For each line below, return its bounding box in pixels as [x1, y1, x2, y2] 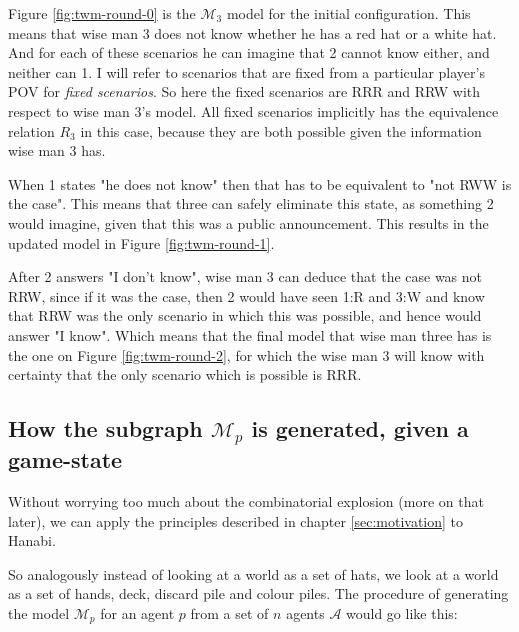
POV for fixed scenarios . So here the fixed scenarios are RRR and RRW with [8, 81, 481, 102]
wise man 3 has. [8, 140, 106, 161]
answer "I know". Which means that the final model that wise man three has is [8, 324, 492, 345]
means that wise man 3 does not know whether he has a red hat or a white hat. [8, 22, 497, 43]
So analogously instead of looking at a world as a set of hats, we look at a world [8, 563, 499, 584]
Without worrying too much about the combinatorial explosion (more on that [8, 491, 484, 512]
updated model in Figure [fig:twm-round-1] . [8, 232, 275, 253]
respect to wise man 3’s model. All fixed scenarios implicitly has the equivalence [8, 100, 499, 121]
